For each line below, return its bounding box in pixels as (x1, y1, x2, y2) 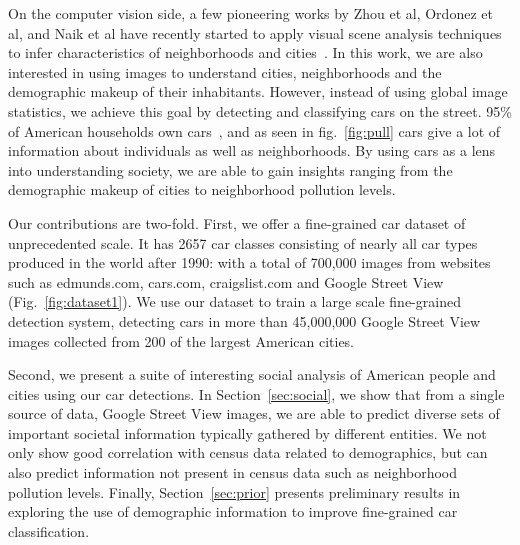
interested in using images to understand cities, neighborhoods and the (8, 61, 442, 82)
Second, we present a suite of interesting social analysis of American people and (8, 364, 496, 385)
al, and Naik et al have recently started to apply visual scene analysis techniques (8, 22, 502, 43)
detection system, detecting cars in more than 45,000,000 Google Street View (8, 310, 481, 331)
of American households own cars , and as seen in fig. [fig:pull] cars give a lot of (8, 120, 501, 141)
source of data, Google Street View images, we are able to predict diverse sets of (8, 403, 500, 424)
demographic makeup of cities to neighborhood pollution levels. (8, 179, 396, 200)
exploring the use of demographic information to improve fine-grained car (8, 501, 458, 522)
